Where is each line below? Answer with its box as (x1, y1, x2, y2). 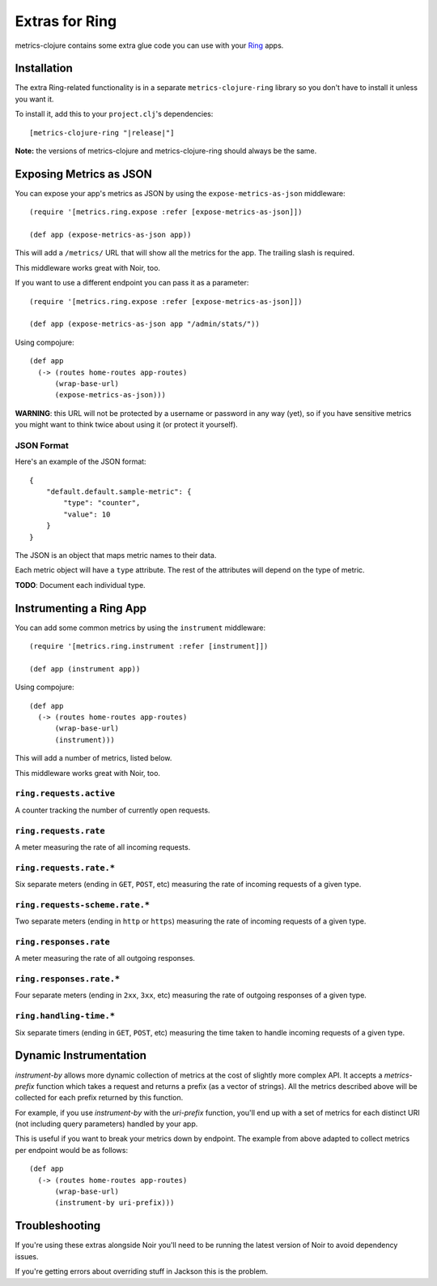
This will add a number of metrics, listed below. (15, 753, 172, 763)
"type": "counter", (63, 499, 141, 508)
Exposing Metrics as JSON (15, 167, 153, 181)
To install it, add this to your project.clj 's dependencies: (15, 109, 214, 119)
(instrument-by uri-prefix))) (54, 1198, 175, 1207)
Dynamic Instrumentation (15, 1048, 147, 1062)
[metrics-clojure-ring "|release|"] (29, 128, 175, 137)
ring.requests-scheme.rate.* (15, 899, 150, 910)
